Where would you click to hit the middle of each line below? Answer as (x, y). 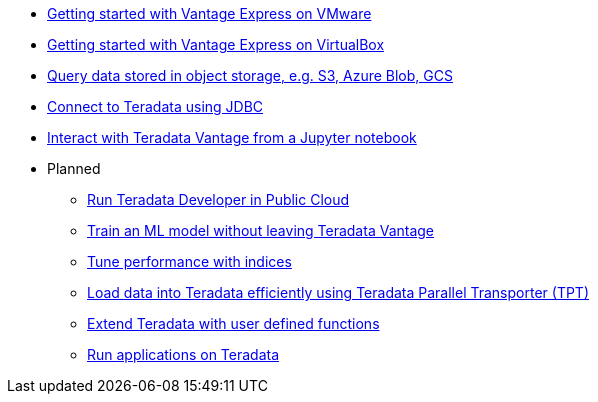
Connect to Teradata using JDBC (155, 106)
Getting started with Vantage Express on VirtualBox (216, 44)
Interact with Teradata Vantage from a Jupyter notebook (232, 137)
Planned (74, 168)
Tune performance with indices (189, 261)
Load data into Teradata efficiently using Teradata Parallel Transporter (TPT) (338, 292)
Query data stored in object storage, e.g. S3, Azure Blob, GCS (250, 75)
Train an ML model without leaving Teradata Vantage (261, 230)
